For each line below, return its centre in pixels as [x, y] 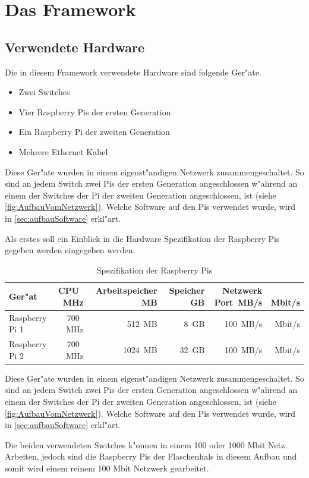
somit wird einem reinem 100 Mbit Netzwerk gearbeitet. [107, 468]
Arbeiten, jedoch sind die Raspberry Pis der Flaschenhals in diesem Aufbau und [151, 456]
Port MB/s [238, 302]
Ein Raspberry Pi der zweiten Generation [94, 132]
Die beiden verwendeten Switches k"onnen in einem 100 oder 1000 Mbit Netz [145, 444]
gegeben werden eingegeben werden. [70, 250]
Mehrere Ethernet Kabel [63, 151]
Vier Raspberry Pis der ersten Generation [95, 111]
